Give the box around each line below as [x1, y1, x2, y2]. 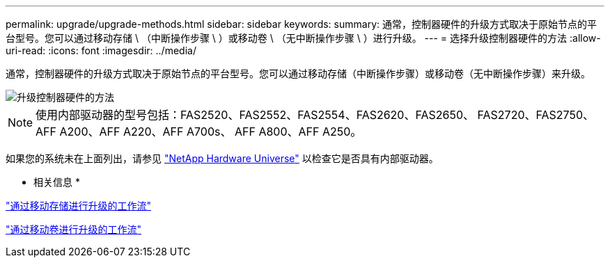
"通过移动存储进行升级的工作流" [6, 200, 152, 212]
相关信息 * [33, 176, 80, 188]
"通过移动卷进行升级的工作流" [6, 223, 142, 235]
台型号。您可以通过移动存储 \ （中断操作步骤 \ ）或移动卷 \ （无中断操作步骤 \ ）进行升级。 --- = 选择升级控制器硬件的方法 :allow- [6, 32, 601, 44]
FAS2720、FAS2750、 [477, 108, 595, 122]
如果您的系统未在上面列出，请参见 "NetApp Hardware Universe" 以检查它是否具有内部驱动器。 [6, 152, 439, 164]
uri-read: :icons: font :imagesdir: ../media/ [6, 45, 196, 56]
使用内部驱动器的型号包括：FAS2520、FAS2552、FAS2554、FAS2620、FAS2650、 [36, 108, 475, 122]
